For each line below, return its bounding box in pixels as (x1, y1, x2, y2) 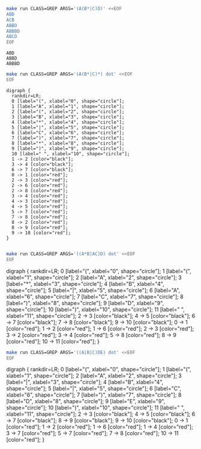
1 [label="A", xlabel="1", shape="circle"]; (11, 103, 125, 110)
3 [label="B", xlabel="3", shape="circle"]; (11, 114, 125, 120)
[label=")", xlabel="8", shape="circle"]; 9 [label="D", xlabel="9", (6, 299, 164, 306)
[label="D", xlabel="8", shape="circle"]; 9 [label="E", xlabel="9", (6, 398, 166, 405)
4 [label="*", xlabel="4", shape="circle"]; (11, 119, 125, 125)
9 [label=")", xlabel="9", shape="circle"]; (11, 145, 125, 152)
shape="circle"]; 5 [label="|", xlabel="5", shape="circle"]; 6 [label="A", (6, 286, 181, 294)
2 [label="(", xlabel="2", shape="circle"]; (11, 108, 125, 114)
